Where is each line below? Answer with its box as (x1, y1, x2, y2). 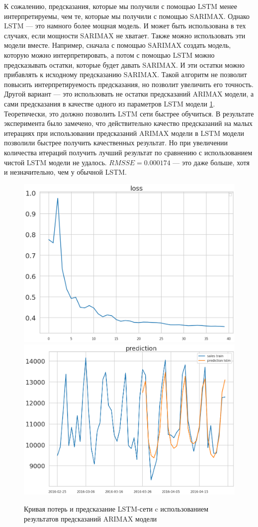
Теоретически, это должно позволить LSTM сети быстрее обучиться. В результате (4, 108, 254, 118)
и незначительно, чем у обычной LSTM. (4, 167, 127, 177)
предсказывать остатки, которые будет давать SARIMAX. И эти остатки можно (4, 59, 245, 70)
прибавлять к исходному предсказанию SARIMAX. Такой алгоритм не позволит (4, 69, 247, 80)
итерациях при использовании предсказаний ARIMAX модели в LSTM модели (4, 127, 244, 138)
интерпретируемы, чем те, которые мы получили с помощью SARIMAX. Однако (4, 10, 250, 21)
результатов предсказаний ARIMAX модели (24, 513, 157, 524)
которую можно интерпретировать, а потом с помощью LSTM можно (4, 49, 215, 60)
